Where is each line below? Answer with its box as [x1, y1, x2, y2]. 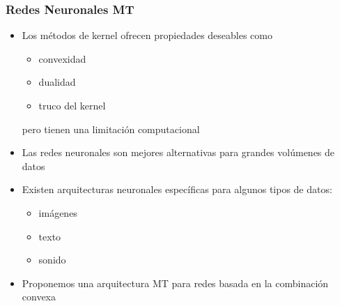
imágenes [38, 205, 77, 220]
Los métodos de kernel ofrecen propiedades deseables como [22, 28, 272, 43]
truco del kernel [38, 98, 106, 112]
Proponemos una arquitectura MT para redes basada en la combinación [22, 275, 329, 290]
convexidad [38, 51, 86, 66]
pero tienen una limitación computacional [22, 121, 200, 136]
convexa [22, 289, 56, 304]
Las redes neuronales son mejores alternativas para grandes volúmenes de [22, 145, 335, 160]
